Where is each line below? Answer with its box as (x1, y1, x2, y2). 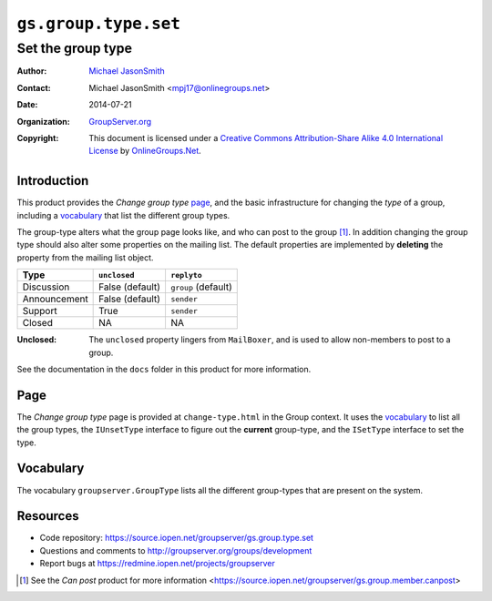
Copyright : (16, 132, 59, 143)
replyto (169, 270, 202, 280)
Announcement (22, 292, 88, 305)
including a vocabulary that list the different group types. (16, 209, 231, 220)
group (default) (169, 280, 232, 293)
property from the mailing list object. (16, 251, 154, 263)
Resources (16, 508, 79, 524)
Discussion (22, 280, 70, 293)
